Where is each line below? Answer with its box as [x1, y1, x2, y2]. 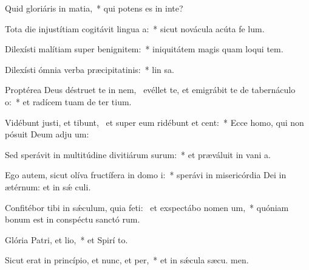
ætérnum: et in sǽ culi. [5, 180, 91, 193]
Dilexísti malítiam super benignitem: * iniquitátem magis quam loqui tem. [5, 43, 284, 55]
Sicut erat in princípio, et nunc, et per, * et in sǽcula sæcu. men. [5, 254, 249, 266]
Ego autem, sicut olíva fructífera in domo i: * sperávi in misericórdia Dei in [5, 168, 287, 181]
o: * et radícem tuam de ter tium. [5, 95, 132, 108]
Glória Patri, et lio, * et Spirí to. [5, 233, 128, 246]
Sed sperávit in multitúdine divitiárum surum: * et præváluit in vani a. [5, 148, 271, 161]
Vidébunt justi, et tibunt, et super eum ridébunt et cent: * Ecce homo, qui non [5, 116, 304, 128]
